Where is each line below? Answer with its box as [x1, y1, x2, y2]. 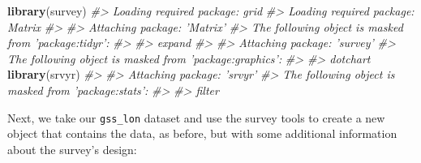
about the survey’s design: [7, 140, 137, 157]
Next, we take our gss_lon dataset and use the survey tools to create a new [7, 109, 385, 126]
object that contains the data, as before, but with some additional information [7, 125, 397, 142]
